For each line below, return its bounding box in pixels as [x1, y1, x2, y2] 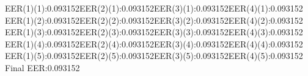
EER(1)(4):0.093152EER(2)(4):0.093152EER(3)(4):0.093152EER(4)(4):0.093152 [5, 37, 303, 50]
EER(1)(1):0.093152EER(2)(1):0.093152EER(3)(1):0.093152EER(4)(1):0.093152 [5, 2, 303, 14]
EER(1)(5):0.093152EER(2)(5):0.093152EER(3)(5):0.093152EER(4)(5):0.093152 [5, 49, 303, 62]
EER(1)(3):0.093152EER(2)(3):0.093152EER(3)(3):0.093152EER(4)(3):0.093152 [5, 26, 303, 38]
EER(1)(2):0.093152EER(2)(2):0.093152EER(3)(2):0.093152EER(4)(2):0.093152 [5, 13, 303, 26]
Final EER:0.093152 [5, 61, 80, 74]
